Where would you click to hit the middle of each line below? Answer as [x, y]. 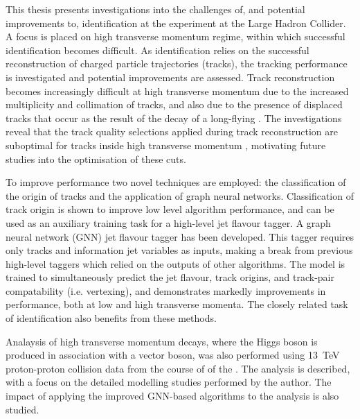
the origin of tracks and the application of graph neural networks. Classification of [180, 195]
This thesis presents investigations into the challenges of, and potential [155, 9]
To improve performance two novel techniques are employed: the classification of [176, 182]
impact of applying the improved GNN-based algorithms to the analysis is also [172, 396]
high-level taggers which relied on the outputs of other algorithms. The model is [175, 263]
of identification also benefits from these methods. [111, 318]
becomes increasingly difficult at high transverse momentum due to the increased [177, 91]
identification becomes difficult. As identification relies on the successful [157, 50]
